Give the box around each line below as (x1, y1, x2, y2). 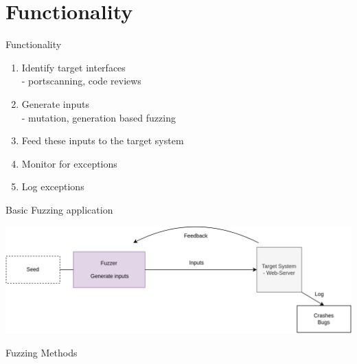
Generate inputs (21, 96, 90, 111)
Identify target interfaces (21, 60, 126, 74)
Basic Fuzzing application (5, 202, 113, 216)
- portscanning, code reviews (21, 73, 141, 88)
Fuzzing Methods (5, 345, 78, 359)
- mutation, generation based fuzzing (21, 110, 176, 124)
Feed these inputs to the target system (21, 133, 184, 148)
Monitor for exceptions (21, 156, 117, 170)
